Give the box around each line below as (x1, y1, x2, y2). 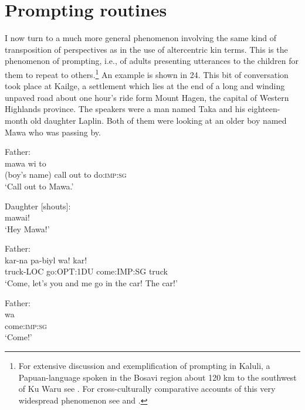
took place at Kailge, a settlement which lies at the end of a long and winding (5, 80, 285, 92)
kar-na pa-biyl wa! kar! (5, 253, 87, 266)
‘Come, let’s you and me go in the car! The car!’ (5, 277, 178, 289)
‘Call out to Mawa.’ (5, 179, 74, 192)
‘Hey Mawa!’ (5, 222, 50, 235)
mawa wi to (5, 157, 46, 169)
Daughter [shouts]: (5, 199, 71, 212)
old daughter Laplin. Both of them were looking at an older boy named (30, 114, 287, 126)
